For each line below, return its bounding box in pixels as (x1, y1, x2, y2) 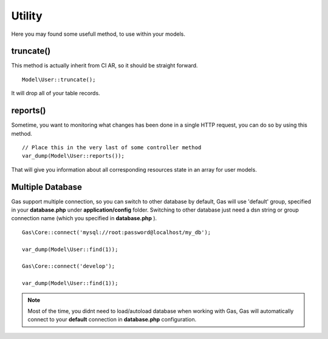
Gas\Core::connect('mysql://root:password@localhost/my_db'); (22, 229, 211, 236)
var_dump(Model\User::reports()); (22, 152, 125, 159)
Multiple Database (11, 182, 82, 192)
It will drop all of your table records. (11, 90, 100, 97)
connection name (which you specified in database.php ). (11, 215, 157, 222)
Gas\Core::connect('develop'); (22, 263, 115, 270)
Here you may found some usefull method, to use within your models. (11, 30, 185, 38)
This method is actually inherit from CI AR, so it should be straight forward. (11, 62, 198, 69)
